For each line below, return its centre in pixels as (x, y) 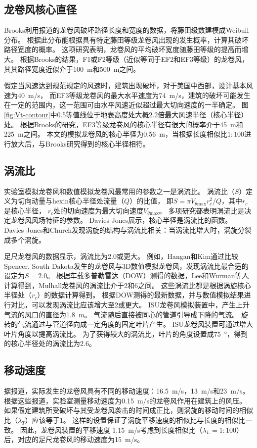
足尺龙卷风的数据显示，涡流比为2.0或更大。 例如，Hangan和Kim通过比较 (121, 256)
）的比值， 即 (151, 201)
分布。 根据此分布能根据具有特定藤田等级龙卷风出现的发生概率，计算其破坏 (126, 39)
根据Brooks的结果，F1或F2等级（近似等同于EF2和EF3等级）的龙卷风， (134, 59)
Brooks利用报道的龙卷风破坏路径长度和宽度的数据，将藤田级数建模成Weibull (127, 30)
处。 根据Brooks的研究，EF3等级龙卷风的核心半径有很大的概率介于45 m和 (124, 124)
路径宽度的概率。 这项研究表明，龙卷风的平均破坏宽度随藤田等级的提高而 (123, 49)
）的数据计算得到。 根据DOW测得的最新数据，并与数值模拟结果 (141, 295)
